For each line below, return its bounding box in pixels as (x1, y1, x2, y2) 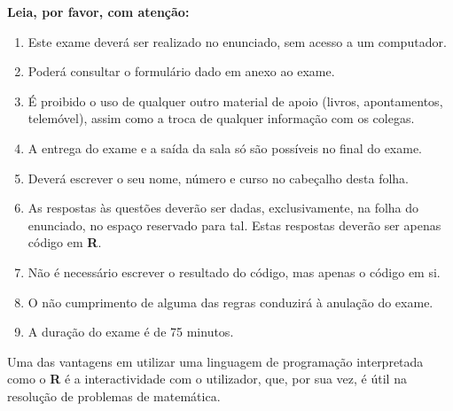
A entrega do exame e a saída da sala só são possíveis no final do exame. (27, 138, 423, 157)
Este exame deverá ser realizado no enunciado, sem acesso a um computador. (27, 32, 447, 50)
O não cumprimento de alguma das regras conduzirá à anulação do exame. (27, 292, 433, 311)
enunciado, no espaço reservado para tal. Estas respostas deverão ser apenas (27, 215, 441, 234)
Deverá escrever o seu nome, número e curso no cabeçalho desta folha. (27, 168, 409, 187)
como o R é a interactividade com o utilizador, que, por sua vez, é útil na (7, 369, 407, 388)
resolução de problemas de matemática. (7, 386, 221, 405)
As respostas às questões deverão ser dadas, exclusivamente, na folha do (27, 198, 419, 217)
